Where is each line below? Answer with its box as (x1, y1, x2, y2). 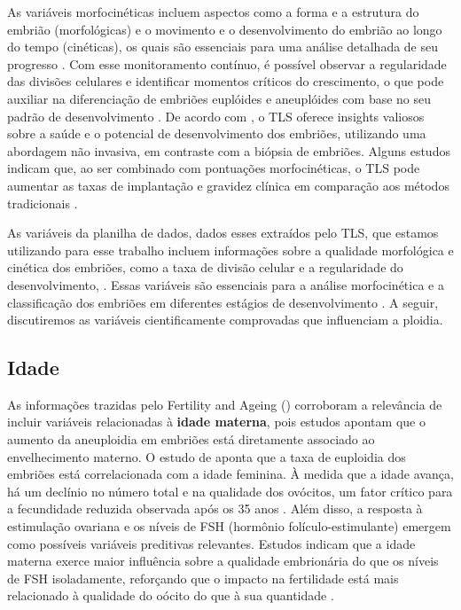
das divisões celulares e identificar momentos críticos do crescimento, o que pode (7, 72, 444, 90)
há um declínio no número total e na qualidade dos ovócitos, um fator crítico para (7, 481, 453, 500)
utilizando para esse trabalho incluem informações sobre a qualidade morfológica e (7, 240, 454, 259)
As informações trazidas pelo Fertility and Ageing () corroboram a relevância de (7, 395, 442, 413)
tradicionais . (7, 193, 78, 212)
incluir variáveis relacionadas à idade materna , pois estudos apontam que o (7, 412, 426, 431)
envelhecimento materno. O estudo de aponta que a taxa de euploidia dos (7, 447, 406, 465)
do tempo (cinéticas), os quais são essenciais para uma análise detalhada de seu (7, 37, 439, 56)
